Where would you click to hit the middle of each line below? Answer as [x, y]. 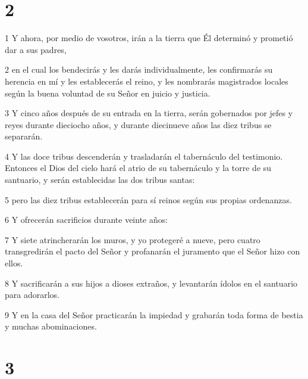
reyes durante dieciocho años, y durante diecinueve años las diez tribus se [138, 124]
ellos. [14, 263]
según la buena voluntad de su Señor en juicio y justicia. [108, 93]
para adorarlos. [32, 295]
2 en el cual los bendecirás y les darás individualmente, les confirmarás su [139, 69]
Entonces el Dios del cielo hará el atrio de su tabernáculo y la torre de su [138, 168]
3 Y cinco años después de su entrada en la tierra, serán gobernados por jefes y [149, 113]
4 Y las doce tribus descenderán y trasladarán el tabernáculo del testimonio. [144, 156]
